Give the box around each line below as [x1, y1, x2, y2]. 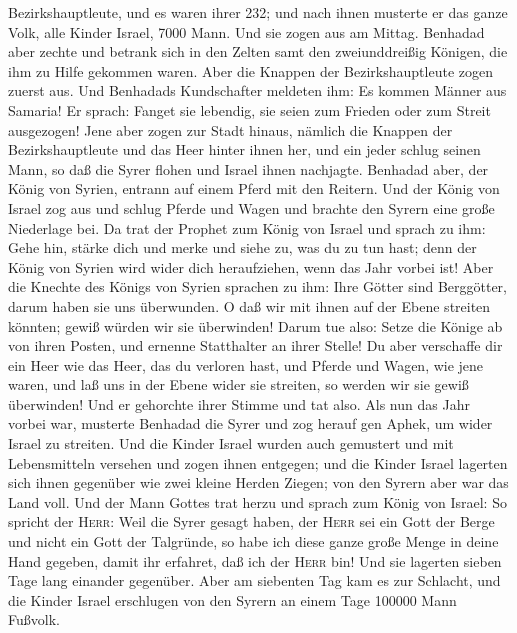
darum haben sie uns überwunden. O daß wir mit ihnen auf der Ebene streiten [8, 295, 491, 316]
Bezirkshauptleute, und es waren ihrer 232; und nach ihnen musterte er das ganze [8, 2, 508, 22]
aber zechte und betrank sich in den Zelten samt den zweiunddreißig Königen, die [8, 41, 508, 62]
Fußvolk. [8, 609, 60, 630]
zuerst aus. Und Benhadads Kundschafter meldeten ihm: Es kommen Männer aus [8, 80, 507, 101]
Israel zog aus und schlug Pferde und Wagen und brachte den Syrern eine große [8, 197, 495, 218]
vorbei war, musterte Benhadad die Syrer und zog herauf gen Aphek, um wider [8, 413, 493, 434]
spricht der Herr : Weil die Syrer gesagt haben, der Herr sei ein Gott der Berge [8, 511, 495, 532]
